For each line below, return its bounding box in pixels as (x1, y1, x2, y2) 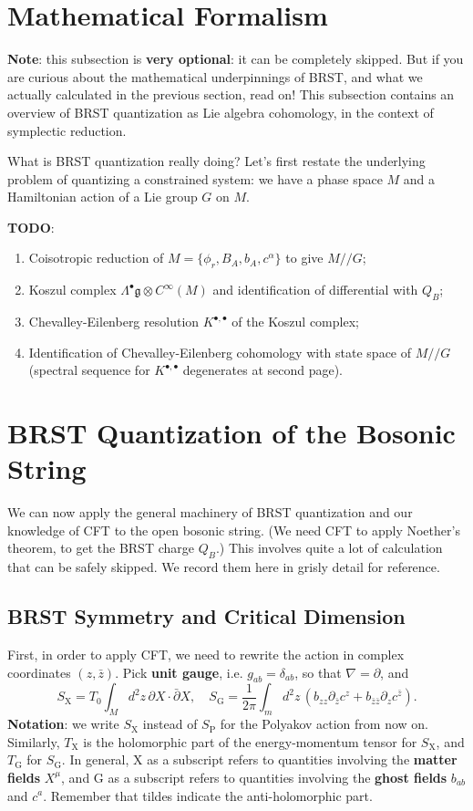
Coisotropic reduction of (28, 248, 164, 267)
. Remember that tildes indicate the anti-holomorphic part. (43, 785, 373, 805)
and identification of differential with (212, 280, 418, 299)
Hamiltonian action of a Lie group (7, 187, 198, 206)
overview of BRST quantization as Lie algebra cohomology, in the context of (7, 102, 434, 121)
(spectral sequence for (28, 360, 150, 380)
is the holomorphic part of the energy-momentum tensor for (83, 732, 417, 751)
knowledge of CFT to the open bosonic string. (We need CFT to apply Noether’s (7, 520, 460, 539)
